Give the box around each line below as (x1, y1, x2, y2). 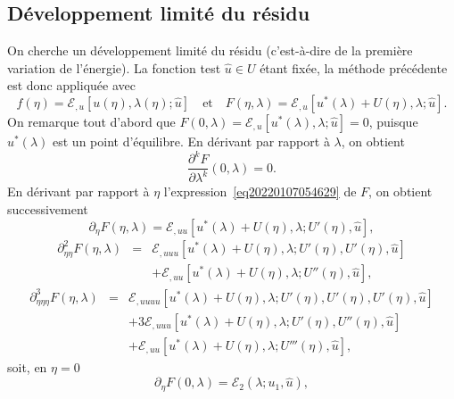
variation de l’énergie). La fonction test (7, 58, 221, 77)
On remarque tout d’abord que (7, 112, 176, 130)
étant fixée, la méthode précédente (260, 58, 448, 77)
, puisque (368, 112, 418, 130)
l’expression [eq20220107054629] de (163, 182, 357, 201)
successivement (7, 200, 88, 219)
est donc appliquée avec (7, 76, 136, 95)
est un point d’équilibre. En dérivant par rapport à (53, 131, 330, 150)
